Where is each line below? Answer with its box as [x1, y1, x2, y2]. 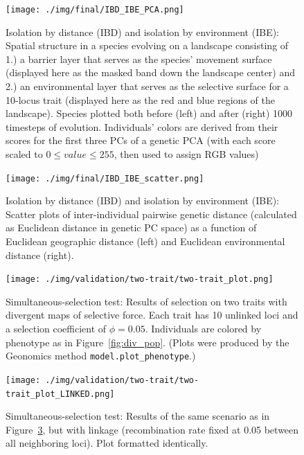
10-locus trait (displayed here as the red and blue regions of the [6, 92, 275, 107]
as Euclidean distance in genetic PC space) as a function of [6, 220, 257, 235]
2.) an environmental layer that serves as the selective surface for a [6, 79, 289, 93]
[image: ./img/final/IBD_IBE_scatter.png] [6, 173, 204, 184]
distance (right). [6, 247, 74, 262]
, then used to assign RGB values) [114, 147, 259, 161]
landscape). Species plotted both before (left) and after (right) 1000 [6, 106, 293, 121]
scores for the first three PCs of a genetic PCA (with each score [6, 133, 276, 148]
